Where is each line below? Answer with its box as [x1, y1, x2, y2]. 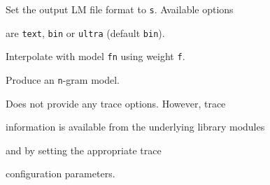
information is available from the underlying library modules [6, 119, 265, 134]
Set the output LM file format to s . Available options [6, 2, 234, 16]
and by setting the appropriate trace [6, 142, 162, 157]
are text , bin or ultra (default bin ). [6, 25, 165, 40]
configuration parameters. [6, 166, 115, 181]
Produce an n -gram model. [6, 72, 120, 87]
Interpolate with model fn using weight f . [6, 49, 185, 64]
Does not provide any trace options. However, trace [6, 96, 226, 110]
